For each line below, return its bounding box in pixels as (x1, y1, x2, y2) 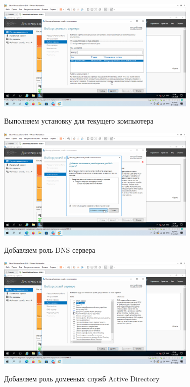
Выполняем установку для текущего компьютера (4, 115, 154, 126)
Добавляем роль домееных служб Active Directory (4, 373, 160, 384)
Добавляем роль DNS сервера (4, 244, 96, 255)
